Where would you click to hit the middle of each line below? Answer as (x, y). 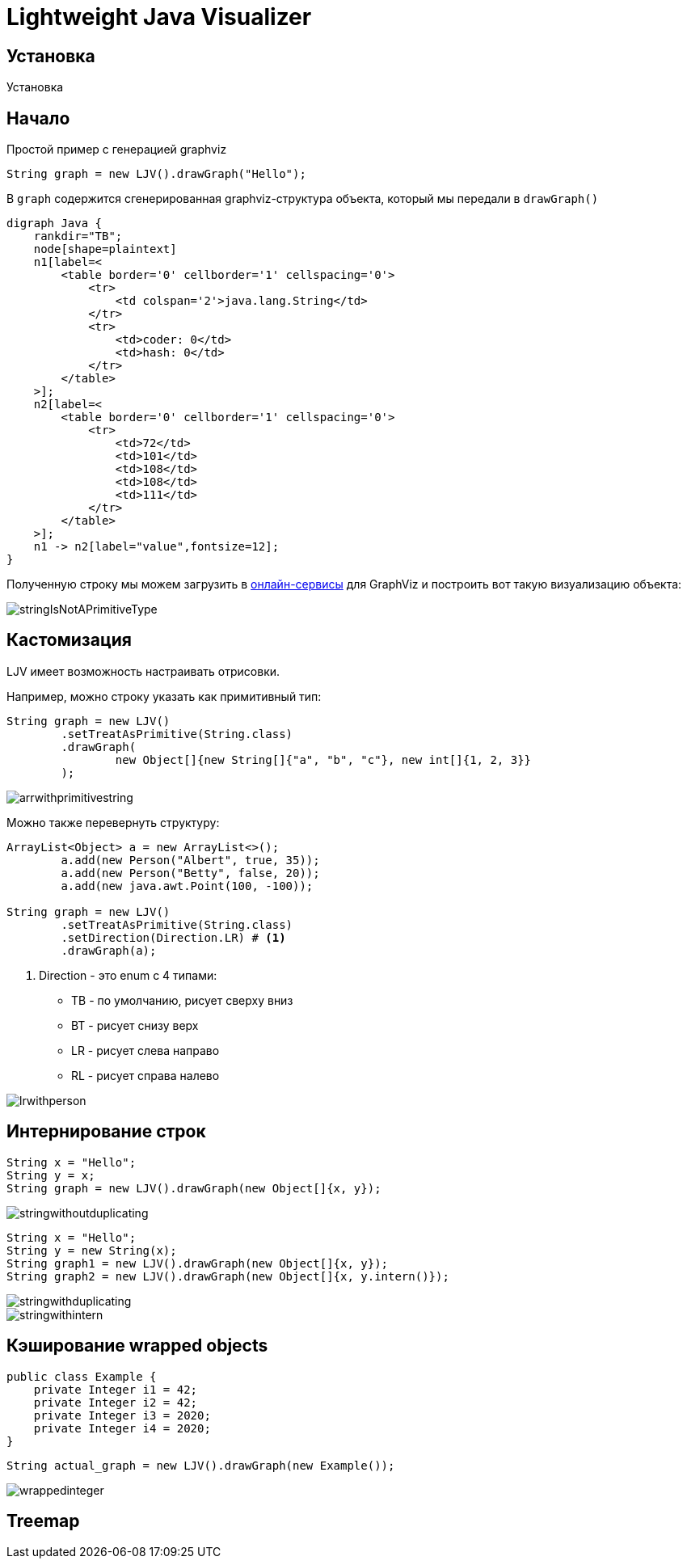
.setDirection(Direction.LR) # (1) (173, 937)
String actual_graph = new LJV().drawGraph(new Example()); (201, 1465)
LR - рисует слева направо (145, 1050)
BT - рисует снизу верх (135, 1025)
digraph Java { (55, 224)
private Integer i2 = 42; (116, 1402)
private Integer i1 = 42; (116, 1389)
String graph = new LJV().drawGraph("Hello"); (156, 174)
